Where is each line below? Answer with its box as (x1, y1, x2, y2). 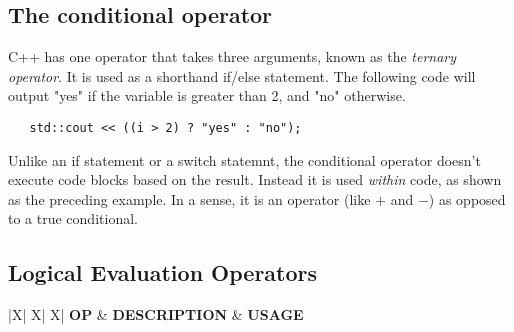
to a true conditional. (8, 208, 138, 229)
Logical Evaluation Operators (8, 257, 318, 288)
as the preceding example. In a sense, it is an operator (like (8, 188, 371, 209)
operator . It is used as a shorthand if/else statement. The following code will (8, 65, 476, 86)
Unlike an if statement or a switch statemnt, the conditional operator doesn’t (8, 149, 481, 170)
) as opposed (428, 188, 506, 209)
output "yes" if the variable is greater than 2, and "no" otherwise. (8, 85, 406, 106)
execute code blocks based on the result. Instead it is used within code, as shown (8, 169, 502, 190)
